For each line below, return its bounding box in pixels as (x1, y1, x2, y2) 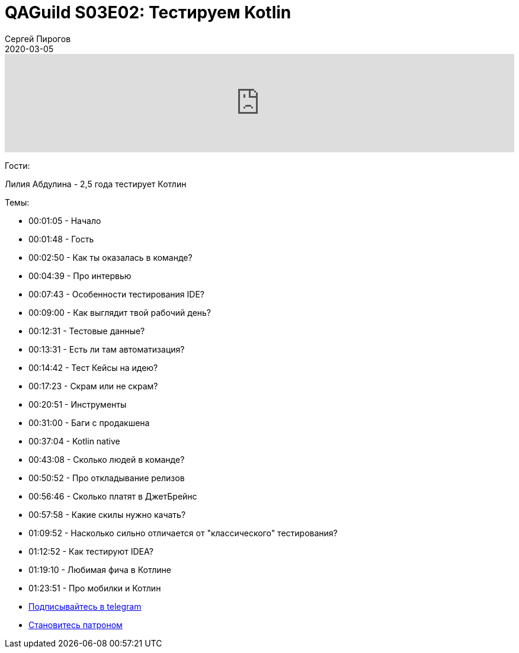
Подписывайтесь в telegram (28, 601, 142, 612)
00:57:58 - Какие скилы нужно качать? (28, 509, 186, 520)
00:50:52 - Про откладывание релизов (28, 472, 185, 483)
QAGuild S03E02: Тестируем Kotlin (5, 2, 291, 23)
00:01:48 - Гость (28, 233, 94, 244)
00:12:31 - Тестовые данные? (28, 325, 145, 336)
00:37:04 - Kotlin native (28, 436, 120, 446)
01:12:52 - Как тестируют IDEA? (28, 546, 153, 556)
